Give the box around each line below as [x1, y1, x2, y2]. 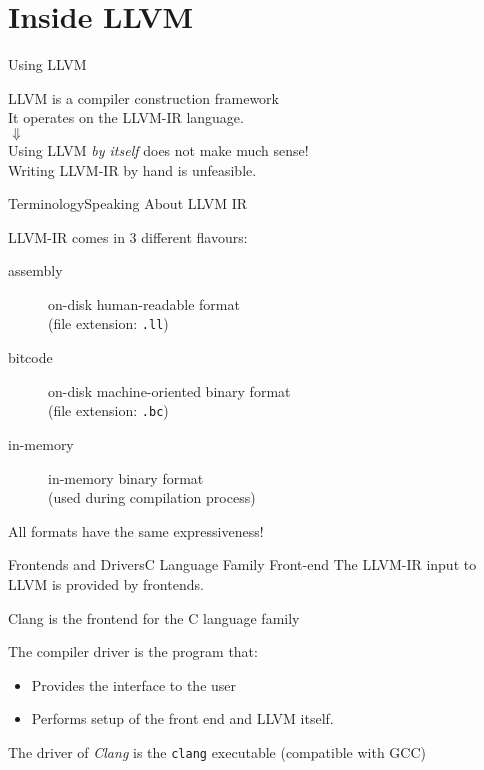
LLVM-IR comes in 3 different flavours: [8, 226, 248, 247]
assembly [8, 260, 63, 281]
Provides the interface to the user [31, 674, 237, 695]
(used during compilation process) [48, 487, 256, 508]
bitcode [8, 347, 53, 368]
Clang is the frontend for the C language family [8, 607, 300, 628]
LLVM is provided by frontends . [8, 573, 204, 594]
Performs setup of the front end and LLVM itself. [31, 708, 334, 729]
